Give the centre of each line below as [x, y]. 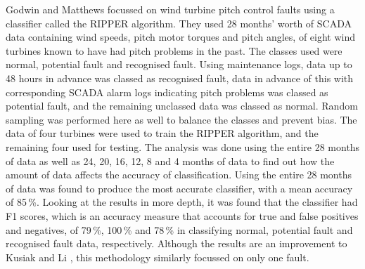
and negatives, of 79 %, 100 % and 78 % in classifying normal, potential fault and [179, 229]
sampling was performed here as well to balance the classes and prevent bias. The [181, 119]
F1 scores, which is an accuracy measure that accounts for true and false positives [182, 215]
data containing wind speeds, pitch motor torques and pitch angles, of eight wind [181, 37]
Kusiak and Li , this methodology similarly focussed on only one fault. [158, 257]
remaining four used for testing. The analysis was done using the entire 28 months [183, 146]
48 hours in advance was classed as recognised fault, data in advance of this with [180, 78]
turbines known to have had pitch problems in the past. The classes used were [174, 50]
